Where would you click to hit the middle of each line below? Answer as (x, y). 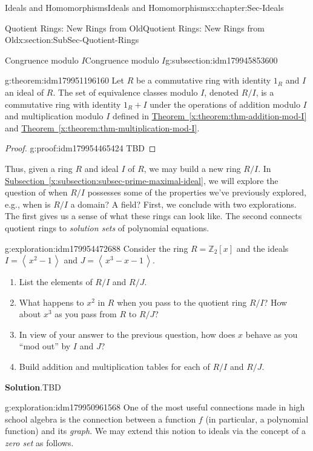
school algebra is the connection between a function (100, 419)
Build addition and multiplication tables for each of (114, 367)
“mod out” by (45, 346)
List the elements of (56, 282)
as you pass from (86, 314)
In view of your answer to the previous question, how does (127, 334)
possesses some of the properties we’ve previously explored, (197, 192)
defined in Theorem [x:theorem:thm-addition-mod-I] (210, 116)
